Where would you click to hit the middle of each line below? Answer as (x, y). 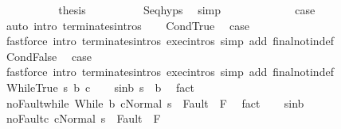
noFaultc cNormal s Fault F (83, 118)
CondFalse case (49, 56)
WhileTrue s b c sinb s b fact (100, 87)
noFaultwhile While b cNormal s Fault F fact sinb (155, 102)
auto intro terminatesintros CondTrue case (127, 25)
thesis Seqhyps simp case (187, 9)
